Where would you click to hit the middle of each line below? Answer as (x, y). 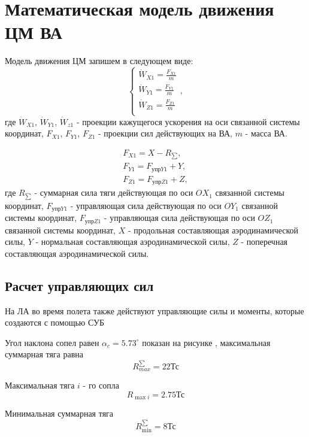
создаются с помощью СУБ (55, 322)
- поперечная (264, 242)
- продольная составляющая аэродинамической (213, 230)
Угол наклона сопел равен (52, 342)
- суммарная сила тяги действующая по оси (114, 192)
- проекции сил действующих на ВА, (165, 133)
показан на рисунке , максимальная (206, 342)
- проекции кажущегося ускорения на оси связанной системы (188, 121)
